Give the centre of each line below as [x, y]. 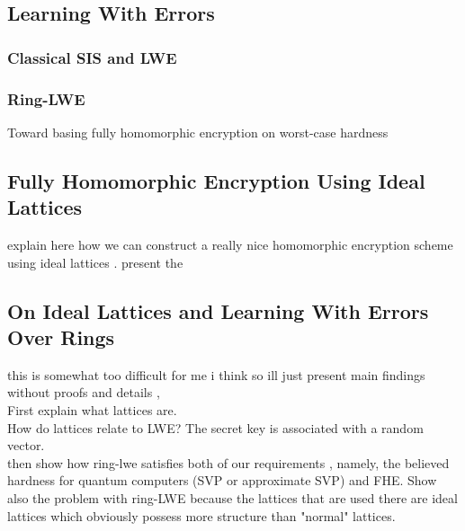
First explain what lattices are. [92, 410]
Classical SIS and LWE [92, 57]
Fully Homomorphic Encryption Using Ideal [216, 180]
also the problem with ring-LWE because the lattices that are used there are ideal [232, 497]
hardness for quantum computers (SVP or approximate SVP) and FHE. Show [222, 480]
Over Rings [61, 337]
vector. [26, 445]
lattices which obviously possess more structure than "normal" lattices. [201, 515]
